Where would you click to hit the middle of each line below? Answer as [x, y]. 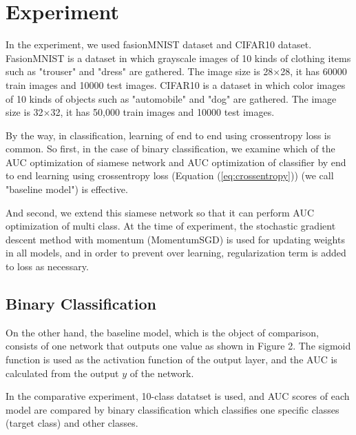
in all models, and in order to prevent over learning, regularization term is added [176, 253]
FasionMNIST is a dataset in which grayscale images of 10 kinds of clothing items [178, 58]
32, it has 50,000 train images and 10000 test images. [163, 112]
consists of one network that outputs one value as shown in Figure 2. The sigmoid [178, 346]
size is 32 [24, 112]
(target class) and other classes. [72, 423]
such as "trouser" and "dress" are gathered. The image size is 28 [139, 71]
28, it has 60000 [314, 71]
